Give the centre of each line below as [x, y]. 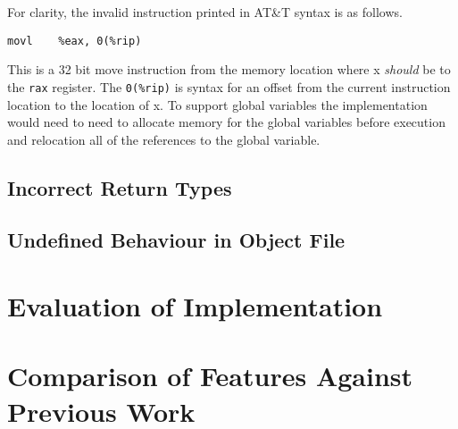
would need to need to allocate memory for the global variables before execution [226, 122]
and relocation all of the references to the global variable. [164, 139]
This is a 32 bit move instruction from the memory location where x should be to [229, 69]
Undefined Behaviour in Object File [176, 240]
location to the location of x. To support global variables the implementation [217, 104]
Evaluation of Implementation [195, 306]
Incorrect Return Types [120, 187]
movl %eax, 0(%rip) [75, 41]
